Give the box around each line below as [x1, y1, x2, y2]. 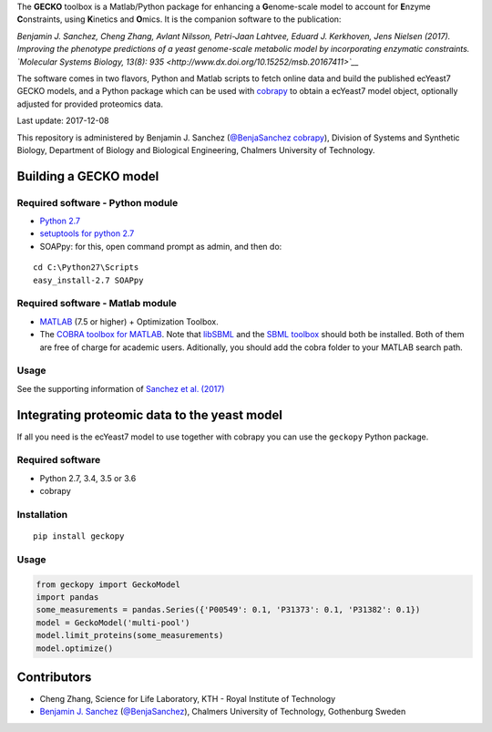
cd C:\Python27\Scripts [33, 263, 139, 273]
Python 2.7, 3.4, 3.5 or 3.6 [39, 472, 137, 483]
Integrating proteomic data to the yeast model [16, 407, 282, 423]
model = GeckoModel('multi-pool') [36, 617, 190, 628]
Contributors [16, 669, 92, 685]
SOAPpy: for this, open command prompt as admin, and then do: [39, 241, 282, 252]
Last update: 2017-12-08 [16, 115, 109, 127]
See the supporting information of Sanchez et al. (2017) [16, 383, 225, 394]
